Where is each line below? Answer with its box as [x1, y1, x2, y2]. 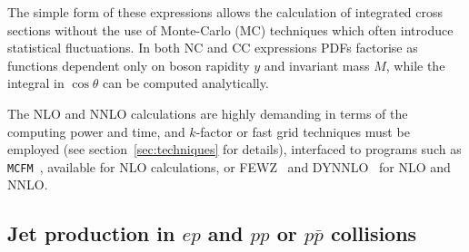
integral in [7, 73, 65, 92]
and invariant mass [264, 55, 370, 74]
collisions [330, 219, 417, 247]
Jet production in [7, 219, 175, 247]
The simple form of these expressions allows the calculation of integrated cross [7, 3, 444, 21]
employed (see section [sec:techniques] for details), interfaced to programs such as [7, 140, 462, 159]
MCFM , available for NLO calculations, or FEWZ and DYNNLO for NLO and [7, 157, 451, 176]
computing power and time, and [7, 121, 185, 141]
